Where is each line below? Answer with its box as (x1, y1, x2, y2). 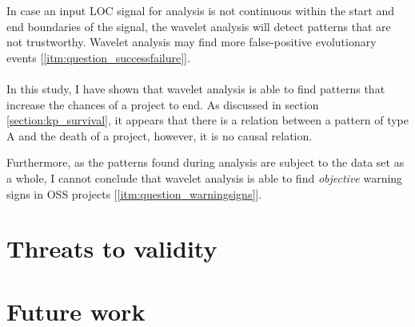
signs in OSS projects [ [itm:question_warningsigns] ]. (6, 185, 262, 202)
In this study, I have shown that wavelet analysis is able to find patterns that (6, 80, 385, 97)
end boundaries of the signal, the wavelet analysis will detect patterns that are (6, 18, 391, 34)
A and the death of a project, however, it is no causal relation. (6, 127, 313, 144)
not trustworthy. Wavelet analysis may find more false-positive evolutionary (6, 33, 377, 50)
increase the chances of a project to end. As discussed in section (6, 96, 319, 112)
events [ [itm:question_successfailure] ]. (6, 49, 190, 65)
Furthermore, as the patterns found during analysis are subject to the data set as (6, 154, 405, 171)
